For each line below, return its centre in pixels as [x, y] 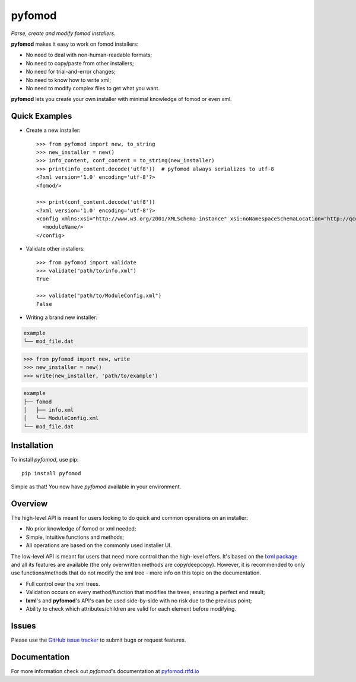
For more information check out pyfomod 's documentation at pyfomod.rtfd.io [105, 671]
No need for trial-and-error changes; [71, 72]
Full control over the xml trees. [63, 584]
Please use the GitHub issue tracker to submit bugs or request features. [98, 640]
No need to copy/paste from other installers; [80, 63]
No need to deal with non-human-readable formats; [89, 55]
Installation [32, 446]
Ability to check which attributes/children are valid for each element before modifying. [131, 608]
